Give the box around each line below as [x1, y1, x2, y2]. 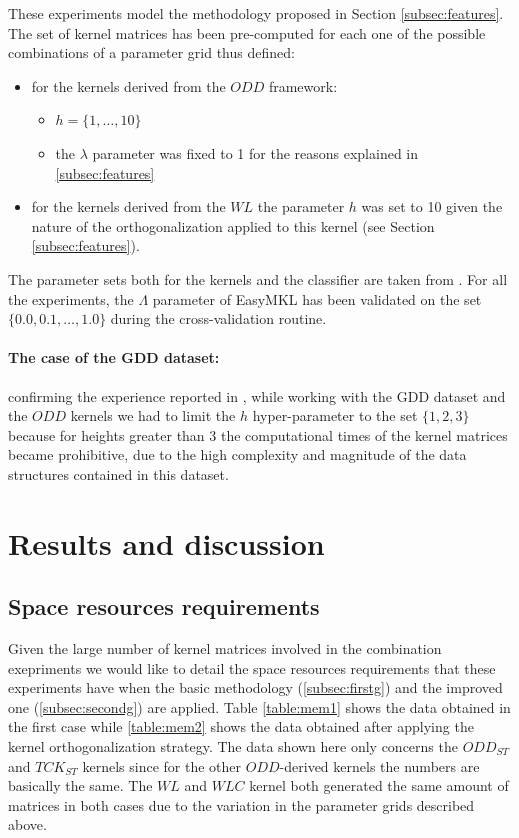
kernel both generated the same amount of [249, 775, 509, 796]
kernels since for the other [82, 755, 242, 776]
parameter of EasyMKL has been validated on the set [152, 288, 482, 309]
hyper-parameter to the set [252, 405, 418, 426]
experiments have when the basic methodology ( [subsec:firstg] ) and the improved [8, 677, 503, 698]
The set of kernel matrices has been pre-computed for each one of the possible [8, 22, 486, 43]
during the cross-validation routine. [110, 308, 327, 329]
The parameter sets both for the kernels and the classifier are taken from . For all [8, 268, 508, 289]
